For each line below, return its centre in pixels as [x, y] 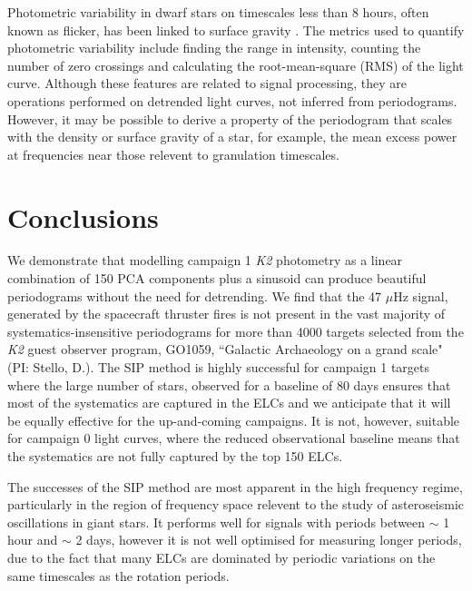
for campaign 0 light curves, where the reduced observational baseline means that [234, 438]
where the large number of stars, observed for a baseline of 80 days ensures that [229, 384]
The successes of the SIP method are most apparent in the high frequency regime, [235, 486]
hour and [33, 540]
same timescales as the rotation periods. [118, 575]
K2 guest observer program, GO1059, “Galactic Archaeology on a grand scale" [225, 349]
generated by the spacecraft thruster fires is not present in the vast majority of [226, 314]
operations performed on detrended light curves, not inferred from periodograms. [232, 100]
